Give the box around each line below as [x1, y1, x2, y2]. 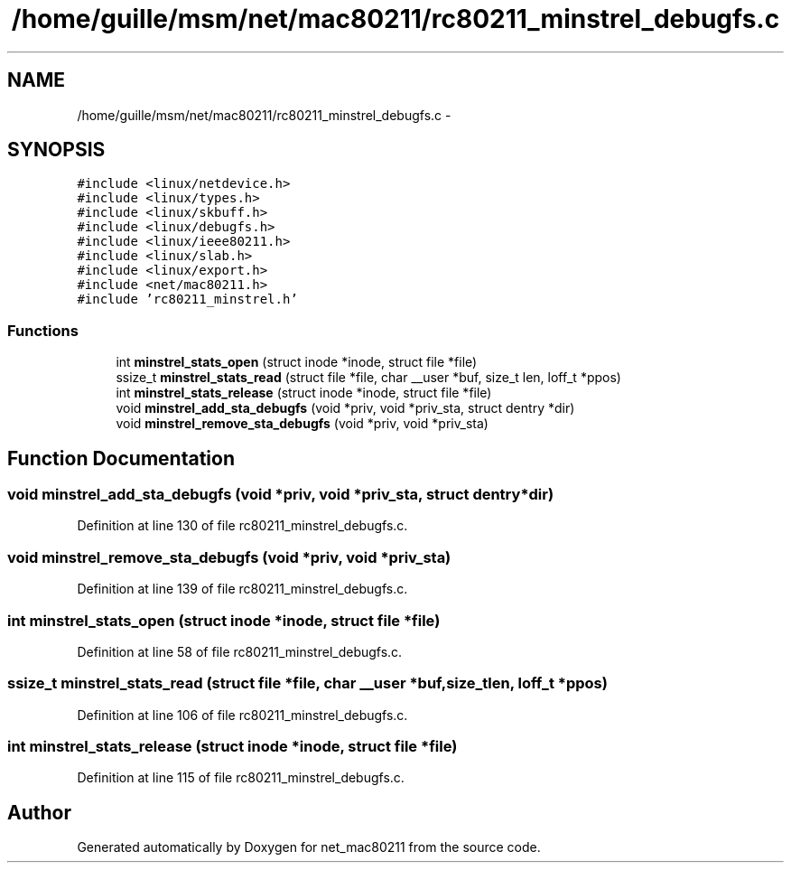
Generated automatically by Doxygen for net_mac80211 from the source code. [77, 839, 541, 856]
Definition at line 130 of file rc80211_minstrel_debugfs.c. [77, 518, 408, 534]
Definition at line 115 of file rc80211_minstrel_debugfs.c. [77, 770, 405, 786]
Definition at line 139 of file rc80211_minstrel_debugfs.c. [77, 581, 408, 597]
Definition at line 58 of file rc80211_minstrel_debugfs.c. [77, 643, 403, 660]
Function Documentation [7, 446, 235, 470]
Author [7, 800, 71, 824]
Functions [7, 321, 79, 340]
